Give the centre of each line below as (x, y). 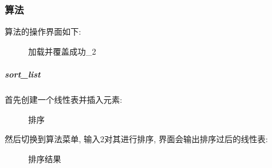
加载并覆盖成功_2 (62, 51)
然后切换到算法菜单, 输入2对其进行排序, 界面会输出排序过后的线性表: (136, 139)
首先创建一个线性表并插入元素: (63, 99)
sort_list (23, 74)
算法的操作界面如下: (43, 31)
